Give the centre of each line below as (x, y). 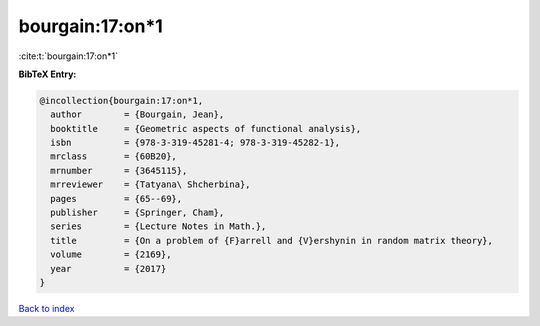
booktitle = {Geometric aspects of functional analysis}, (206, 128)
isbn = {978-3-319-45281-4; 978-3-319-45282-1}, (195, 143)
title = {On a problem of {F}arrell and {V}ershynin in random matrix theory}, (272, 240)
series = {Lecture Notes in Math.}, (158, 226)
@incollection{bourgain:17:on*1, (121, 100)
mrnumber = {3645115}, (119, 170)
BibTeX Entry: (47, 74)
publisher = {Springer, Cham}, (137, 213)
